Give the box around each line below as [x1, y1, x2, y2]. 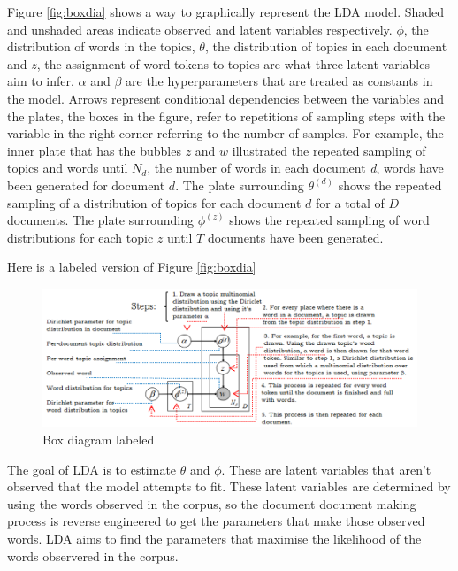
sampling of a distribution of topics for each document [7, 193, 302, 212]
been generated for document [7, 175, 165, 194]
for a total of [316, 193, 385, 212]
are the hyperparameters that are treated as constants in [126, 72, 433, 90]
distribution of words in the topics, [7, 37, 195, 56]
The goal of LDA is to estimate [7, 459, 177, 478]
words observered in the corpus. [7, 546, 179, 565]
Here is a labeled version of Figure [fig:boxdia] [7, 258, 256, 276]
